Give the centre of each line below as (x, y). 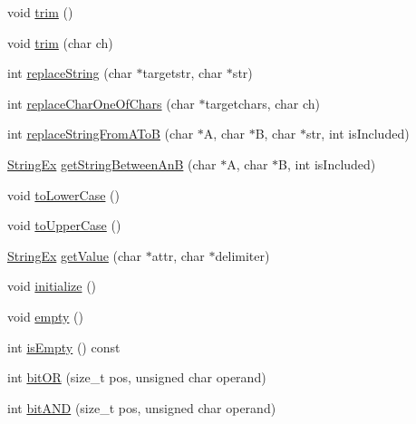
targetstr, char (183, 73)
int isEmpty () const (64, 347)
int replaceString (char (70, 73)
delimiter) (242, 255)
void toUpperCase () (64, 225)
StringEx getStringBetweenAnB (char (112, 164)
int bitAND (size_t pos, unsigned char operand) (142, 407)
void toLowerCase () (63, 194)
